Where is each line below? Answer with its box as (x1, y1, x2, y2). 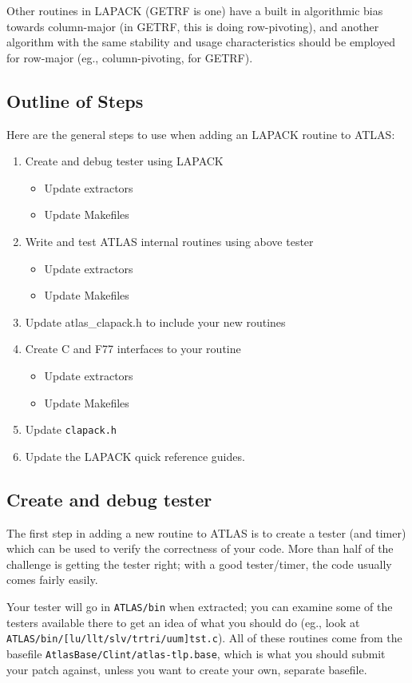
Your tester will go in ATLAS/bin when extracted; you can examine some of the (6, 598, 393, 614)
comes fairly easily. (6, 571, 98, 588)
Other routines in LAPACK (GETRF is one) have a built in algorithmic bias (6, 2, 383, 18)
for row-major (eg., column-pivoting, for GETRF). (6, 49, 253, 66)
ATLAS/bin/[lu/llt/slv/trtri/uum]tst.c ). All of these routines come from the (6, 629, 402, 646)
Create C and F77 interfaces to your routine (25, 340, 241, 357)
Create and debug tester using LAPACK (25, 153, 224, 169)
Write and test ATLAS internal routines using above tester (25, 232, 314, 249)
